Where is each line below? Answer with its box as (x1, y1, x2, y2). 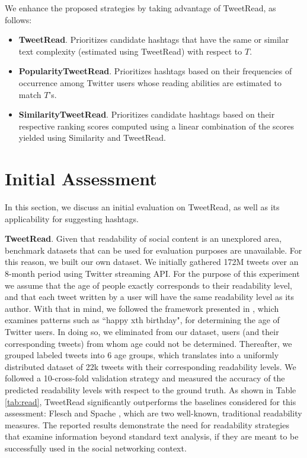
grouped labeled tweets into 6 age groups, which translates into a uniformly (5, 349, 279, 361)
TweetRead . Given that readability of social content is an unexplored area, (5, 232, 282, 245)
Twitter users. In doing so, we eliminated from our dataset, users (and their (5, 326, 279, 337)
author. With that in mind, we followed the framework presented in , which (5, 302, 279, 314)
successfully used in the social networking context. (5, 441, 187, 454)
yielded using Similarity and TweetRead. (18, 131, 166, 144)
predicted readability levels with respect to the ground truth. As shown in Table (5, 383, 296, 396)
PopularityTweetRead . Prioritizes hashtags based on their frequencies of (18, 65, 292, 77)
